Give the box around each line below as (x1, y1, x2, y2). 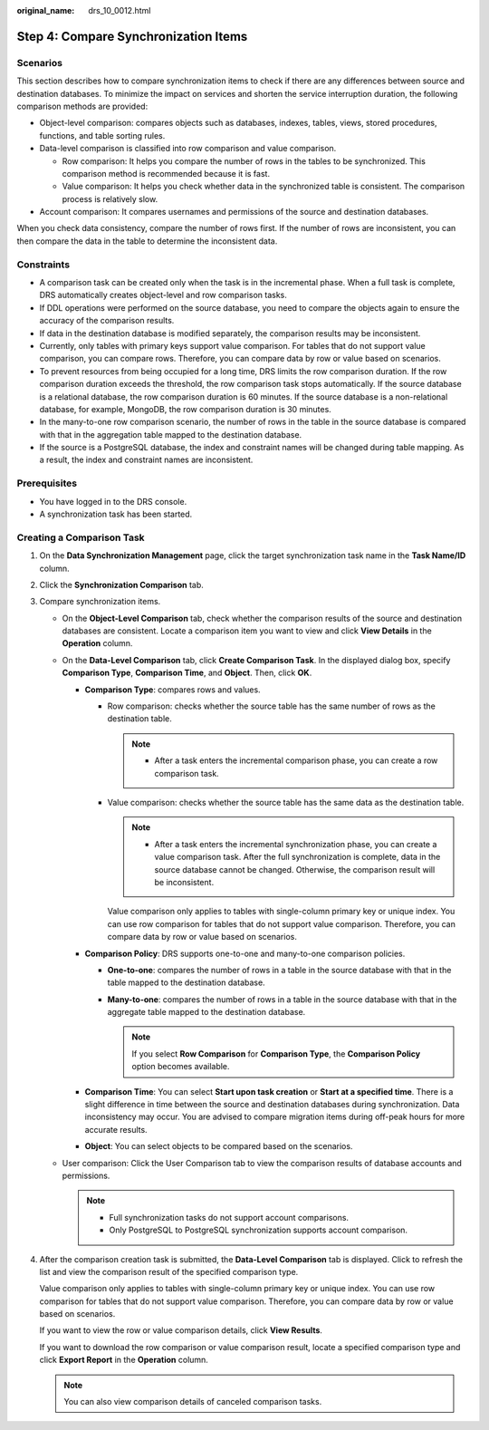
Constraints (16, 258, 71, 271)
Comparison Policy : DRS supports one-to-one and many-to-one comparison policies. (84, 948, 406, 959)
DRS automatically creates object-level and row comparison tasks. (39, 290, 287, 301)
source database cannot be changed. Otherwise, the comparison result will (154, 864, 436, 874)
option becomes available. (131, 1061, 230, 1072)
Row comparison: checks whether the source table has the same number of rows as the (107, 701, 436, 711)
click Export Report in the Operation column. (39, 1355, 208, 1366)
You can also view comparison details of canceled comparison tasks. (63, 1396, 322, 1407)
